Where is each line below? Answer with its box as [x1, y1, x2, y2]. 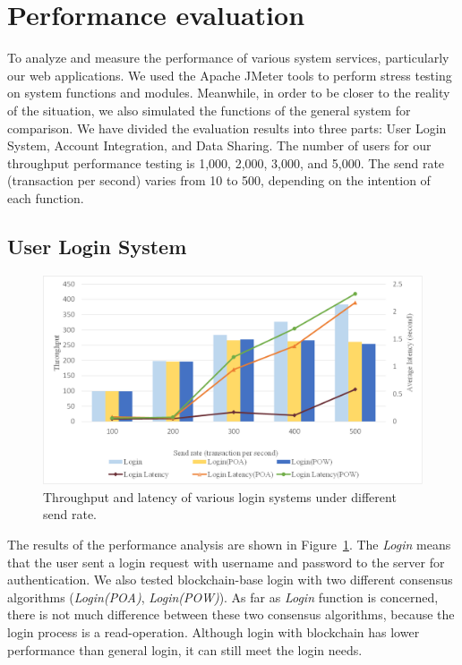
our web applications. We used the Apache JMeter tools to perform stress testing [7, 65, 452, 84]
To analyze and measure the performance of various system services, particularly [7, 48, 449, 67]
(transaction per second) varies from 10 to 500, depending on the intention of [7, 171, 431, 190]
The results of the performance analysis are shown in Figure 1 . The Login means [7, 534, 451, 553]
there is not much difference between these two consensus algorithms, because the [7, 605, 455, 624]
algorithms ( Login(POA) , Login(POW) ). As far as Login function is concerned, [7, 587, 439, 606]
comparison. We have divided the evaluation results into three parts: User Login [7, 118, 447, 137]
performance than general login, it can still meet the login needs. [7, 640, 363, 659]
